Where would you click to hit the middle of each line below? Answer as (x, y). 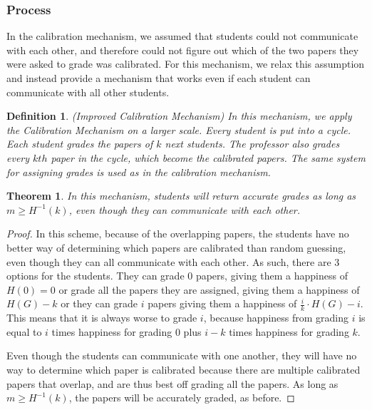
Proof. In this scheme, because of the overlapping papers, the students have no (178, 234)
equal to (24, 331)
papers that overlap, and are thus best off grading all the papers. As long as (172, 383)
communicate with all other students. (88, 92)
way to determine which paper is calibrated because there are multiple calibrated (184, 369)
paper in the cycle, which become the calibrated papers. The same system (208, 157)
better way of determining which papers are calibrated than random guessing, (176, 247)
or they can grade (99, 303)
